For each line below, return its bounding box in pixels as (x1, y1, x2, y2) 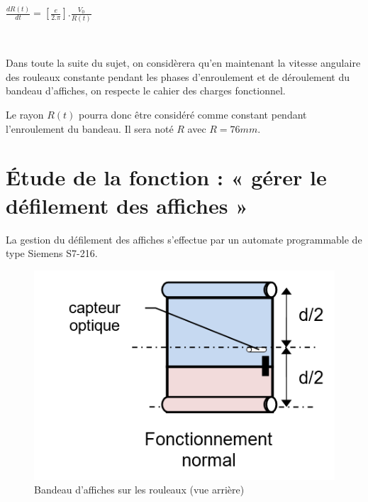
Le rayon (6, 107, 44, 121)
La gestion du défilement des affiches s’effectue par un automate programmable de (6, 231, 362, 246)
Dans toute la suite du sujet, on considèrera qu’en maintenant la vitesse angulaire (6, 55, 361, 70)
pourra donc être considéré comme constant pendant (79, 107, 307, 121)
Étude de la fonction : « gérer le (6, 163, 327, 192)
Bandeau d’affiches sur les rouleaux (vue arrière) (34, 482, 245, 497)
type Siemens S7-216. (6, 246, 98, 261)
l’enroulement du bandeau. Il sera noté (6, 121, 174, 136)
